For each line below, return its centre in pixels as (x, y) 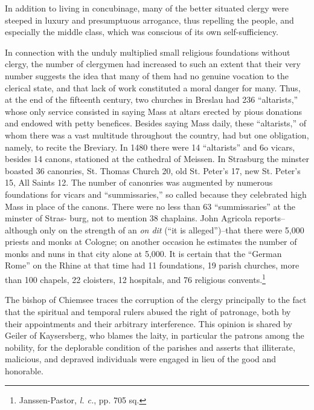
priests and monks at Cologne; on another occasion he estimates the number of (151, 242)
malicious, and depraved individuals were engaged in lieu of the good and (141, 359)
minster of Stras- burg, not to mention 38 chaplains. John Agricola (128, 218)
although (21, 229)
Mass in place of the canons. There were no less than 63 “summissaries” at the (150, 206)
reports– (270, 218)
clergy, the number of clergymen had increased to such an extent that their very (153, 64)
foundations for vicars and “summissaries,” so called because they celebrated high (156, 194)
